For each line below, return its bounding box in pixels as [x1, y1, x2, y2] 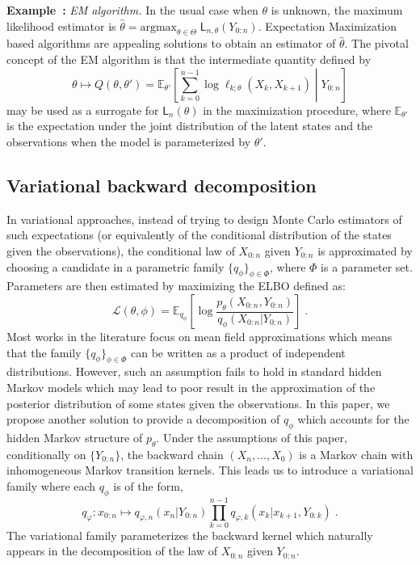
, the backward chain [120, 445, 224, 462]
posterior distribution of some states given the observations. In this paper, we [6, 394, 390, 411]
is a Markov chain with [299, 445, 414, 462]
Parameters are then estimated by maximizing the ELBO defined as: [6, 277, 346, 294]
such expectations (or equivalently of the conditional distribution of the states [6, 226, 392, 243]
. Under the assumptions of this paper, [156, 428, 347, 445]
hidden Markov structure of [6, 428, 143, 445]
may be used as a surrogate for [6, 101, 159, 118]
